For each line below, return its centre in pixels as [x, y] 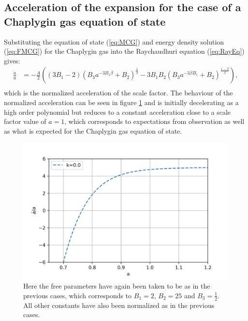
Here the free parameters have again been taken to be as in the [117, 286]
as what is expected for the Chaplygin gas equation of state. [93, 130]
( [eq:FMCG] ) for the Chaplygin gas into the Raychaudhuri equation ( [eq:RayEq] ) [124, 51]
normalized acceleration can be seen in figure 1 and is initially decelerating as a [121, 102]
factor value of [25, 121]
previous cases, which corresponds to [78, 295]
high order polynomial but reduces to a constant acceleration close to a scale [117, 112]
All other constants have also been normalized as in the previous [119, 305]
